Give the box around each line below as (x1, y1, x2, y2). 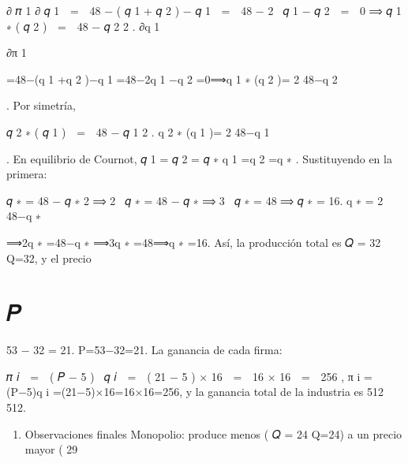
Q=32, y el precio (6, 249, 92, 266)
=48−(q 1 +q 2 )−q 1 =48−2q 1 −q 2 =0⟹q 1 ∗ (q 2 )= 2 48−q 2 (6, 70, 338, 87)
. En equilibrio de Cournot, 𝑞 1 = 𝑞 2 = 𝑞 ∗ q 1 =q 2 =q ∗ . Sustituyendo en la (6, 150, 392, 166)
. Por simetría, (6, 97, 76, 114)
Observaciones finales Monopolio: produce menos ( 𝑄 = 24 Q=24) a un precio (24, 425, 402, 442)
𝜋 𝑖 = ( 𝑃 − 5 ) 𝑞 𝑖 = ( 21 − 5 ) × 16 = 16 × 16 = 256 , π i (6, 368, 361, 384)
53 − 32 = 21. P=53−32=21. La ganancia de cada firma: (6, 342, 283, 358)
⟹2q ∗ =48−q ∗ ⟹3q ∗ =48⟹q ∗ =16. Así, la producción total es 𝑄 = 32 (6, 233, 381, 250)
